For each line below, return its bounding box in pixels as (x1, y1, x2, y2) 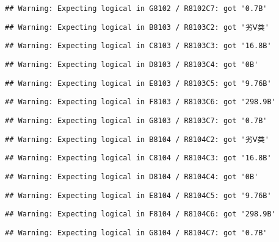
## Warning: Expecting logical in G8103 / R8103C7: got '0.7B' (5, 116, 267, 125)
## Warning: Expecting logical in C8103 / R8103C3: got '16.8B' (5, 41, 272, 51)
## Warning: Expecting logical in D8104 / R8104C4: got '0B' (5, 172, 259, 181)
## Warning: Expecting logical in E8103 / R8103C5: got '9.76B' (5, 79, 272, 88)
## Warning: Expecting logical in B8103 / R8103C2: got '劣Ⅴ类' (5, 23, 269, 32)
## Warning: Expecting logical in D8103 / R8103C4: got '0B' (5, 60, 259, 69)
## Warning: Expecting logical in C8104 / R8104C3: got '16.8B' (5, 154, 272, 163)
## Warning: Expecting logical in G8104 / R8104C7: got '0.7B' (5, 228, 267, 237)
